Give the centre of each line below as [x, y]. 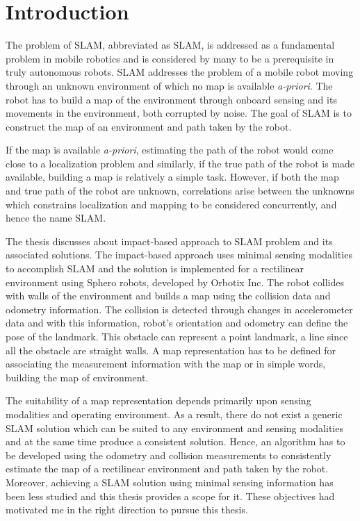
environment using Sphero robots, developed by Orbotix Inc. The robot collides [175, 282]
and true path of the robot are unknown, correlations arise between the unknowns [180, 191]
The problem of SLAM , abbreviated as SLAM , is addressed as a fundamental [170, 45]
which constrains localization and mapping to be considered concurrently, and [171, 204]
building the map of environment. [77, 377]
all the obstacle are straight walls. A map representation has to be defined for [171, 350]
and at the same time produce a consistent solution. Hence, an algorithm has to [175, 441]
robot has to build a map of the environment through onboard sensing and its [171, 99]
